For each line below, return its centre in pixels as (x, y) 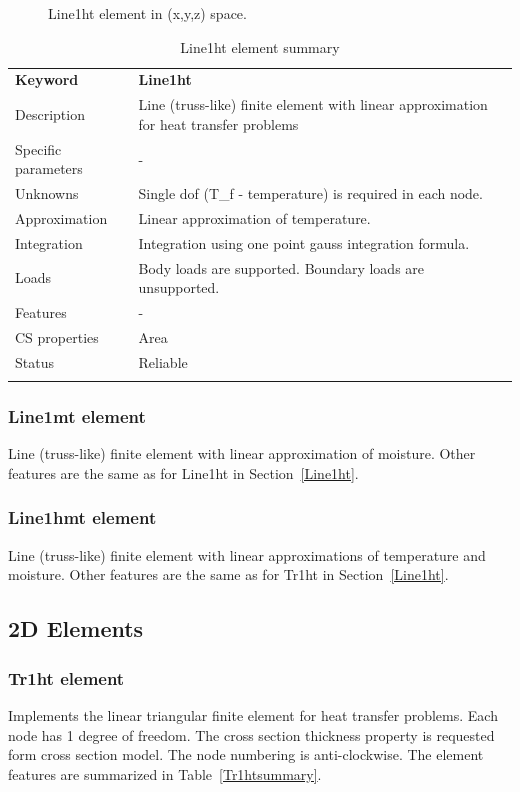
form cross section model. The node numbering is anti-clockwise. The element (246, 754)
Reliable (163, 361)
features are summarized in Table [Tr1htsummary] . (165, 773)
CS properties (57, 336)
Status (34, 361)
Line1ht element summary (260, 46)
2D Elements (76, 628)
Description (50, 114)
